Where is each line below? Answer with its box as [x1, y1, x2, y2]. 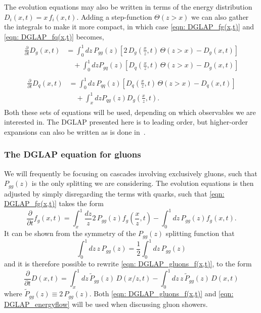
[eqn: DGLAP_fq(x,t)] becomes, [4, 31, 104, 42]
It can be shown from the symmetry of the [4, 228, 136, 239]
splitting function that [165, 228, 235, 239]
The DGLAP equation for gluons [4, 148, 141, 161]
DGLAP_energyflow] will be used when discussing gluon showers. [4, 298, 208, 309]
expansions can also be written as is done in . [4, 126, 146, 137]
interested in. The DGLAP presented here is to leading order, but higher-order [4, 116, 248, 127]
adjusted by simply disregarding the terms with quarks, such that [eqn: [4, 188, 225, 199]
